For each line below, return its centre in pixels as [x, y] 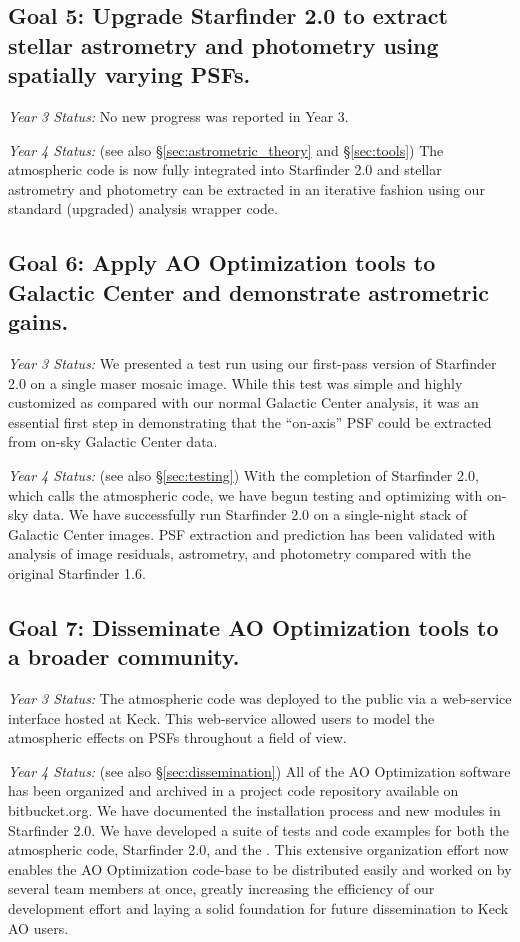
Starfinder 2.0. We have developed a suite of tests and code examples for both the [258, 829]
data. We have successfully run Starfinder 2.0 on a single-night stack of [250, 514]
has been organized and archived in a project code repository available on [233, 790]
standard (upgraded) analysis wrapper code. [143, 208]
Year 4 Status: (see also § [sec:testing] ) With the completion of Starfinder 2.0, [243, 474]
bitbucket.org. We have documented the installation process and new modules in [254, 810]
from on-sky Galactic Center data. [113, 441]
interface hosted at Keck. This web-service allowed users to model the [221, 717]
